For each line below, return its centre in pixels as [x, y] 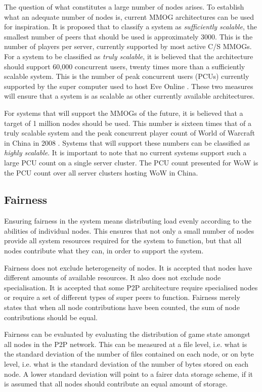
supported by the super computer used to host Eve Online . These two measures [129, 86]
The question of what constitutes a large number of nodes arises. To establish [124, 7]
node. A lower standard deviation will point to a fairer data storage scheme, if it [128, 374]
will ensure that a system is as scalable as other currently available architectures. [129, 96]
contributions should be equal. [51, 317]
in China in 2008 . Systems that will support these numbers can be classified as [127, 142]
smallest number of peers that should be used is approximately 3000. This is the [128, 36]
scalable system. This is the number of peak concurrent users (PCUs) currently [127, 76]
